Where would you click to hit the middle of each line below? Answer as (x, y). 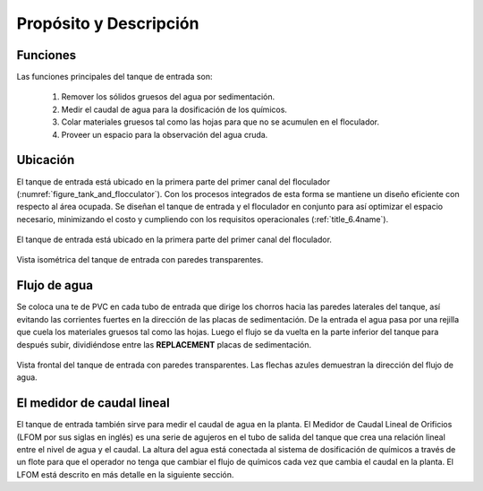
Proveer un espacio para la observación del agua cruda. (165, 134)
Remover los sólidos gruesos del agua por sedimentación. (168, 97)
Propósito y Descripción (108, 23)
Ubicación (46, 160)
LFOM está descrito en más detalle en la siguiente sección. (125, 474)
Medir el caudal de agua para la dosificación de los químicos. (174, 109)
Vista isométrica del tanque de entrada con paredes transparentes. (140, 260)
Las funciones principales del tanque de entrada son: (114, 77)
